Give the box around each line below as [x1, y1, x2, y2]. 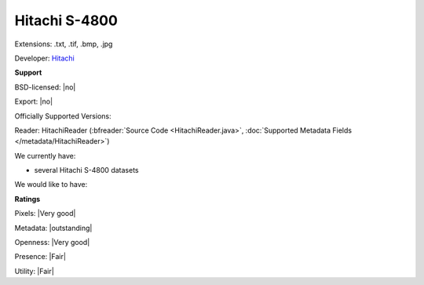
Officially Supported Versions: [14, 111, 111, 121]
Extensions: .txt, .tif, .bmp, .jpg [14, 39, 113, 49]
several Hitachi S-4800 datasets [34, 166, 139, 175]
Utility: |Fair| [14, 266, 54, 276]
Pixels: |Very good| [14, 209, 76, 218]
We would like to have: [14, 180, 88, 189]
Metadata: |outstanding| [14, 223, 93, 232]
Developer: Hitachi [14, 53, 75, 63]
